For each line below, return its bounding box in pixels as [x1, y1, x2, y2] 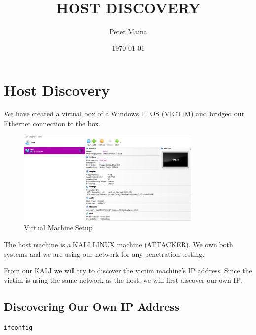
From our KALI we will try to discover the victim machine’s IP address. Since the [4, 265, 252, 275]
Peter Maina [110, 26, 147, 37]
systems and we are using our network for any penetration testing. [4, 249, 205, 259]
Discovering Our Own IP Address [4, 299, 180, 314]
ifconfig [4, 324, 33, 332]
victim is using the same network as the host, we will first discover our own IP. [4, 275, 242, 285]
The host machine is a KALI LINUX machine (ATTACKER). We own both [4, 239, 233, 249]
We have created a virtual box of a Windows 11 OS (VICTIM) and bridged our [4, 109, 245, 119]
